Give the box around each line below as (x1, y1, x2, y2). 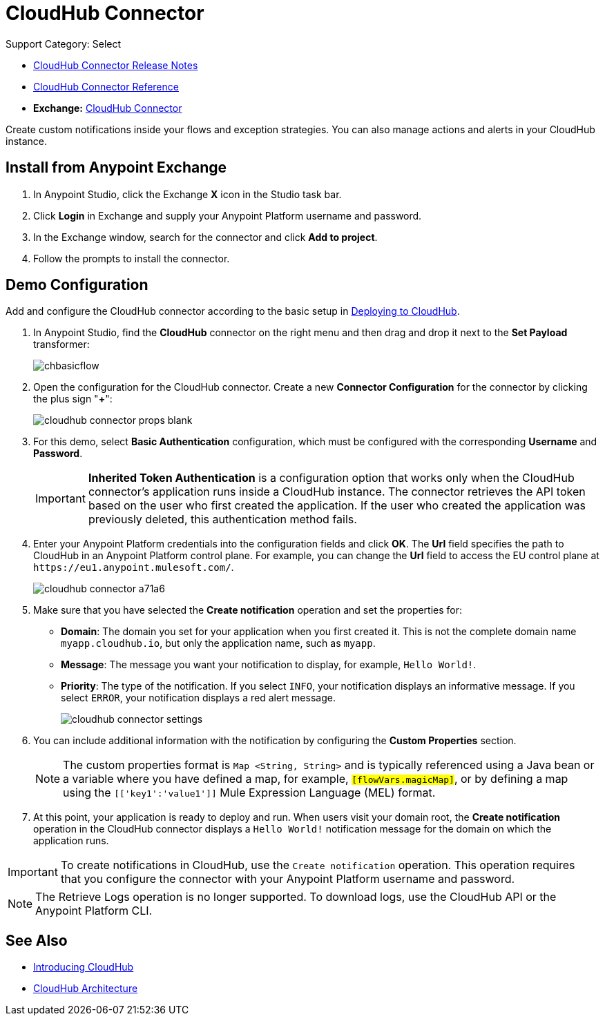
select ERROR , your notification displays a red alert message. (61, 692, 336, 704)
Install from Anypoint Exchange (6, 159, 227, 177)
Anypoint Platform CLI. (35, 904, 153, 918)
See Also (6, 931, 68, 949)
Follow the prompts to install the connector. (33, 252, 230, 264)
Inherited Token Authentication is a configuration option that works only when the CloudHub (88, 471, 575, 485)
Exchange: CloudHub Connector (33, 101, 182, 114)
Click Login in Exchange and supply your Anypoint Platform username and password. (33, 209, 422, 222)
